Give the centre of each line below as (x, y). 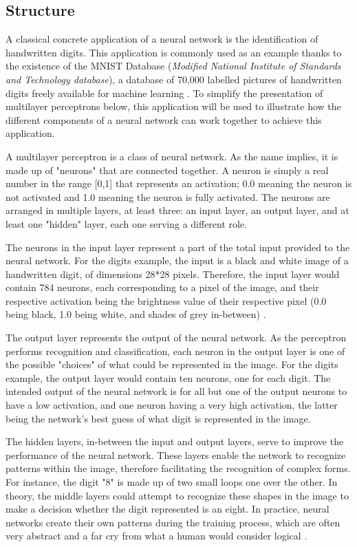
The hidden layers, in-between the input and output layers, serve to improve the (175, 441)
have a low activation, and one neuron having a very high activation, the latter (172, 405)
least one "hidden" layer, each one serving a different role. (127, 223)
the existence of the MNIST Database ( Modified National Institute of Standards (173, 66)
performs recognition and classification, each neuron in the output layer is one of (175, 351)
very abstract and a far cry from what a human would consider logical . (156, 536)
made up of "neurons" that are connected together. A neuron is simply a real (167, 170)
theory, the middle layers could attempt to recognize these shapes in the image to (177, 495)
